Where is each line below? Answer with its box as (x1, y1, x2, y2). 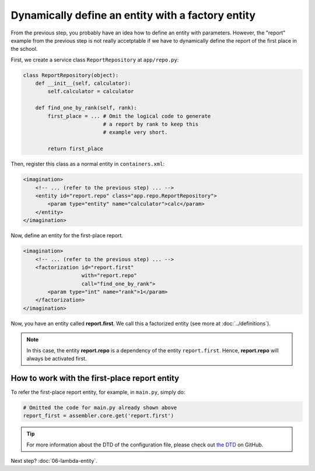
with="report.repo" (81, 272, 137, 279)
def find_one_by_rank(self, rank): (35, 105, 137, 111)
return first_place (47, 146, 103, 152)
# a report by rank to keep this (103, 121, 199, 128)
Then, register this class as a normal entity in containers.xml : (10, 161, 164, 168)
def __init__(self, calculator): (35, 80, 131, 87)
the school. (10, 46, 38, 53)
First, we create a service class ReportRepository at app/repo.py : (10, 56, 179, 63)
